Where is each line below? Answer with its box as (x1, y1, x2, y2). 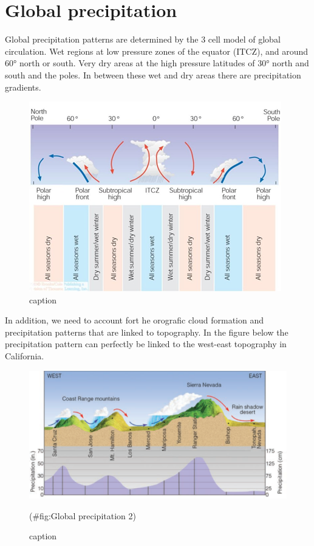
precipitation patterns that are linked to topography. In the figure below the (5, 325, 288, 338)
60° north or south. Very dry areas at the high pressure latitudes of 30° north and (5, 57, 309, 69)
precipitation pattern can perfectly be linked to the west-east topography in (5, 337, 287, 350)
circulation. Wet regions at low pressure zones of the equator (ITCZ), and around (5, 44, 309, 57)
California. (5, 350, 44, 362)
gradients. (5, 80, 41, 93)
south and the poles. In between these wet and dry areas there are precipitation (5, 68, 301, 81)
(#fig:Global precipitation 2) (29, 509, 136, 522)
